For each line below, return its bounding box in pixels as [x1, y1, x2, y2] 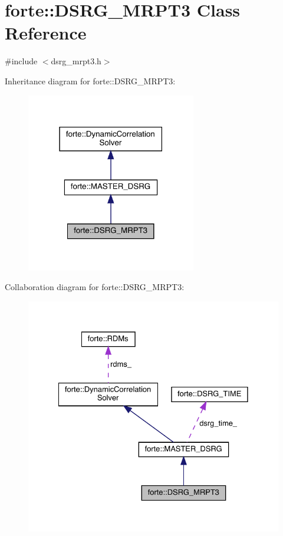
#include [5, 55, 38, 67]
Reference [5, 21, 87, 45]
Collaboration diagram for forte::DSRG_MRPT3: [5, 281, 185, 293]
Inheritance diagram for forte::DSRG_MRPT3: [5, 74, 176, 87]
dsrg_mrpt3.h [51, 55, 101, 67]
